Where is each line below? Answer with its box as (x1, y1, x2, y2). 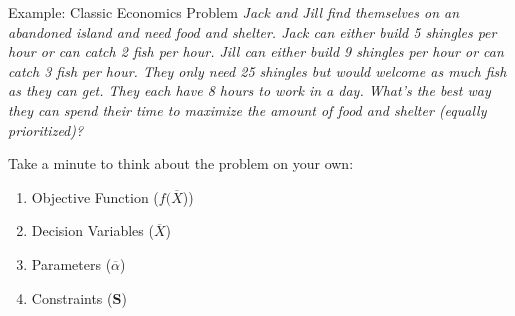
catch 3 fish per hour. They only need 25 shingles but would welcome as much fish (8, 60, 507, 81)
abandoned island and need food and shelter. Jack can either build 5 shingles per (8, 21, 497, 42)
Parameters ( (31, 253, 112, 274)
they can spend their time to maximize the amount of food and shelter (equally (8, 99, 487, 120)
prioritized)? (8, 119, 84, 140)
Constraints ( (31, 287, 113, 308)
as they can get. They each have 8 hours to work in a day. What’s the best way (8, 80, 491, 101)
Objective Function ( (31, 186, 159, 207)
